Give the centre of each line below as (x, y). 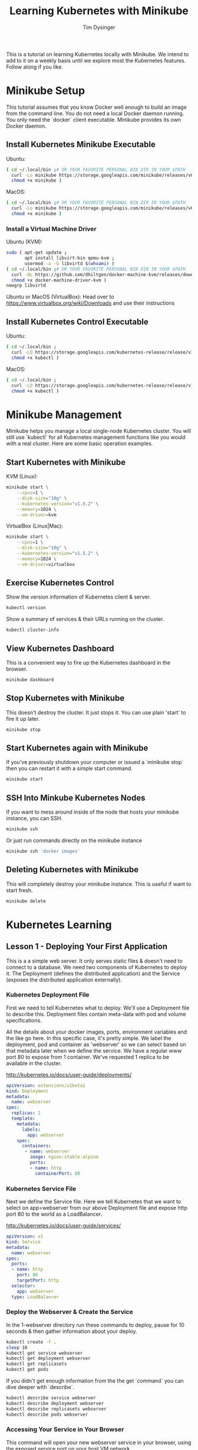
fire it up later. (23, 718)
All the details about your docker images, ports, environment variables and (97, 1032)
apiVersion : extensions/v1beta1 (46, 1085)
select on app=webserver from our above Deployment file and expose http (97, 1208)
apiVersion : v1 (25, 1237)
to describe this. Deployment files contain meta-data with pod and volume (96, 1014)
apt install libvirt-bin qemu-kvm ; (70, 258)
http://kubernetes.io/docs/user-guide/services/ (63, 1226)
